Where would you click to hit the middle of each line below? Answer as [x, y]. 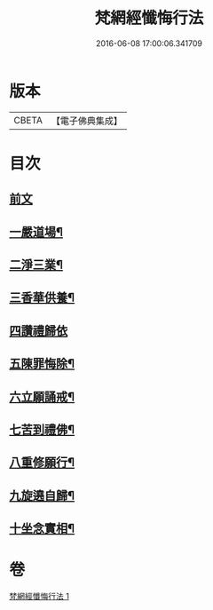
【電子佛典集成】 [87, 121]
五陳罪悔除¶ [42, 364]
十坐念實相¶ [42, 529]
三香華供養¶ [42, 298]
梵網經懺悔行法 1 [39, 597]
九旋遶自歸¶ [42, 495]
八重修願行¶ [42, 463]
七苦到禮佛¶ [42, 430]
